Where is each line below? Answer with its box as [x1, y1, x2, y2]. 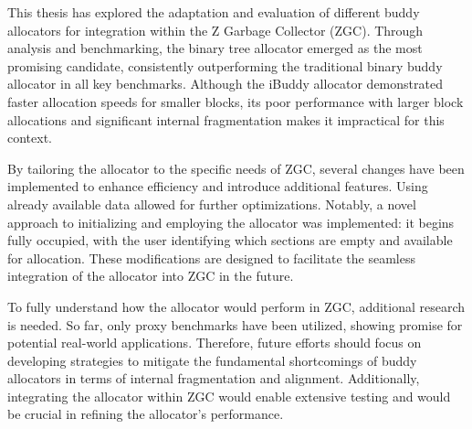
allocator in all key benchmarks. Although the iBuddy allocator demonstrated [7, 74, 443, 93]
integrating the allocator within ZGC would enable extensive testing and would [7, 386, 451, 405]
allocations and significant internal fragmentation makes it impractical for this [7, 110, 445, 129]
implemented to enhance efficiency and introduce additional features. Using [7, 177, 428, 196]
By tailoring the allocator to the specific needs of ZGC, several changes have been [7, 158, 465, 177]
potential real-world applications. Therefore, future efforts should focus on [7, 333, 422, 352]
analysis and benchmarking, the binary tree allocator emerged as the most [7, 38, 423, 58]
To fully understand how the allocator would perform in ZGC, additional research [7, 296, 466, 316]
